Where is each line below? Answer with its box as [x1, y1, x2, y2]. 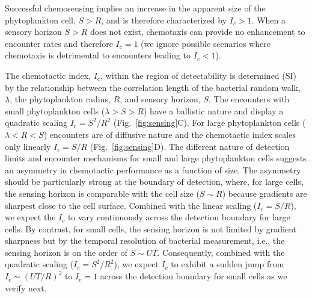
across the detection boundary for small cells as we [100, 270, 287, 282]
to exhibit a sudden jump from [171, 258, 284, 270]
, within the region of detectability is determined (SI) [100, 69, 297, 81]
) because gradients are [222, 187, 307, 199]
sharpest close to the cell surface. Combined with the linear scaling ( [5, 199, 257, 211]
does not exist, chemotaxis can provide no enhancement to [90, 25, 305, 38]
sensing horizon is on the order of [5, 246, 127, 258]
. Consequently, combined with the [157, 246, 285, 258]
